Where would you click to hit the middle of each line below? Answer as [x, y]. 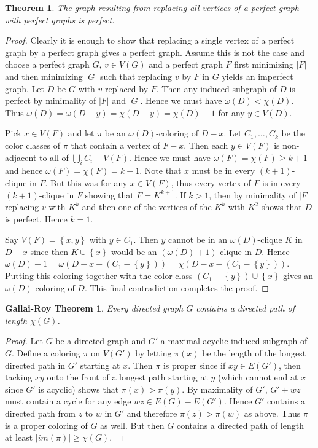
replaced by [127, 88]
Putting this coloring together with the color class [99, 276]
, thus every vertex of [211, 182]
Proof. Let [24, 341]
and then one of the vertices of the [147, 207]
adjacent [21, 157]
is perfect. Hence [36, 218]
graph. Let [25, 88]
